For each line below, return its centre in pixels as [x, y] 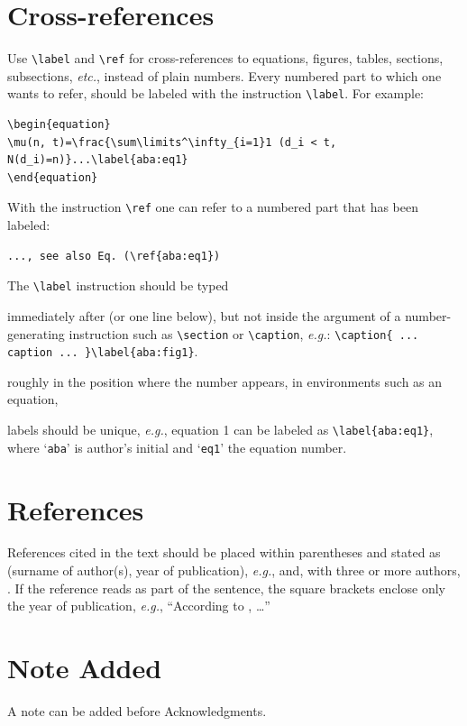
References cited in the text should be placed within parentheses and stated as [224, 552]
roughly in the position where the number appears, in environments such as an [225, 381]
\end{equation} [53, 177]
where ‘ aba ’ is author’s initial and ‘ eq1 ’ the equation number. [177, 447]
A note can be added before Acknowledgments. [137, 710]
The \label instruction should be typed [118, 285]
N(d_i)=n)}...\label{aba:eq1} [98, 160]
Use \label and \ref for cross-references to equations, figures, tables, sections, [225, 58]
